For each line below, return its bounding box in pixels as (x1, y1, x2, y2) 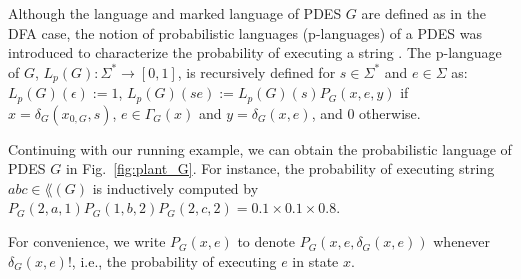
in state (292, 250, 339, 271)
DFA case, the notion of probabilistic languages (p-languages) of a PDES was (8, 22, 482, 43)
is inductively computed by (92, 177, 259, 198)
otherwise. (359, 102, 421, 123)
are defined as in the (361, 3, 487, 23)
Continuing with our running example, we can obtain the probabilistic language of (8, 138, 512, 159)
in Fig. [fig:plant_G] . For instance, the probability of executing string (65, 158, 495, 179)
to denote (237, 231, 295, 252)
